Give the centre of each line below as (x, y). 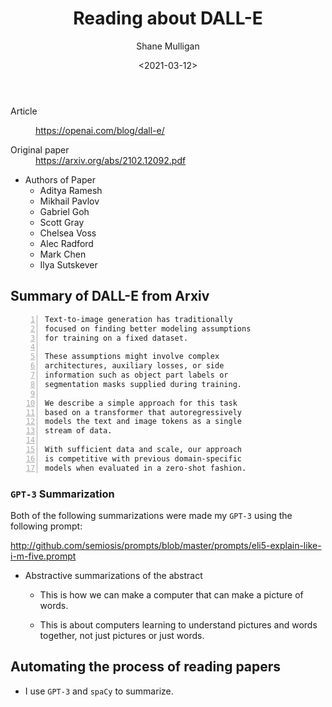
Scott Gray (62, 222)
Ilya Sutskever (68, 264)
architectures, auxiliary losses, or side (134, 366)
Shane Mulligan (168, 46)
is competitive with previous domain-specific (143, 458)
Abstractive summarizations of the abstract (113, 575)
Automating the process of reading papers (146, 667)
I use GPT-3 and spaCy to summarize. (99, 691)
